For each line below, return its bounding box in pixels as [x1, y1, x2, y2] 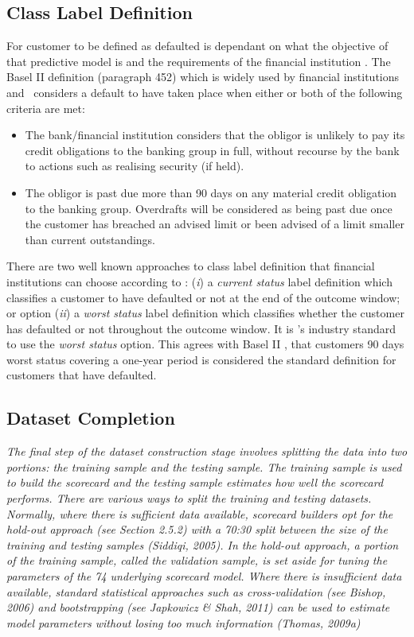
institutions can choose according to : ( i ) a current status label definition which [6, 273, 393, 289]
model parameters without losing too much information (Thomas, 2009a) [6, 614, 361, 631]
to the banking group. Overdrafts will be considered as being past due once [25, 200, 393, 216]
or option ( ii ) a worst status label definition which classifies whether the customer [6, 305, 404, 321]
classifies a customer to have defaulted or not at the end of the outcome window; [6, 289, 400, 305]
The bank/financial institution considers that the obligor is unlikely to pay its [25, 126, 405, 143]
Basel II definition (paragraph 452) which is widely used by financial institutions [6, 68, 400, 85]
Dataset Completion [6, 406, 175, 430]
